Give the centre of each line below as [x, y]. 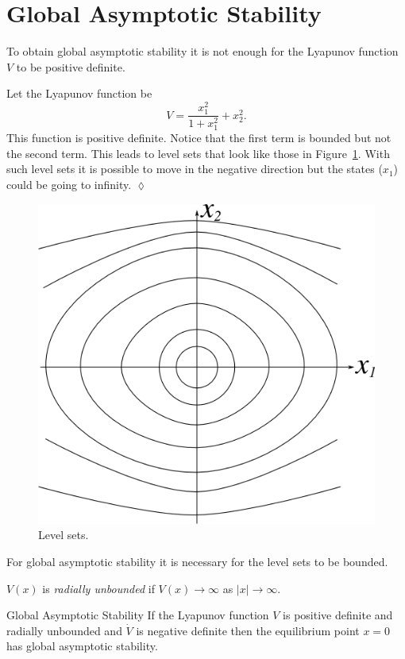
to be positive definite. [71, 66]
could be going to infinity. [69, 185]
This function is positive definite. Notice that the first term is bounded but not [199, 138]
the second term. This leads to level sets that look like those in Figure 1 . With [198, 153]
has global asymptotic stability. [82, 646]
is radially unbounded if [98, 588]
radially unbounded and [64, 630]
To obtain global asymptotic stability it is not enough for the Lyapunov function [202, 51]
